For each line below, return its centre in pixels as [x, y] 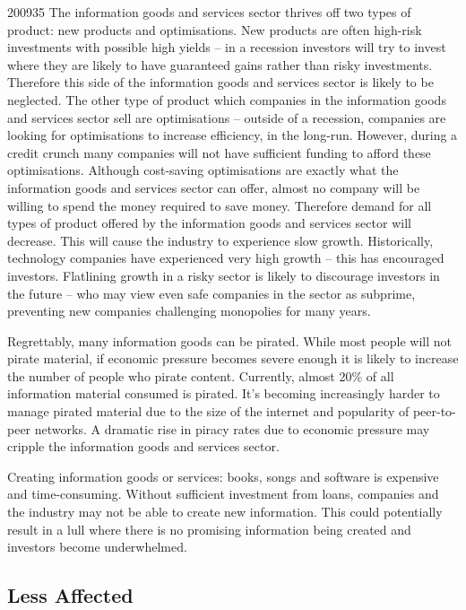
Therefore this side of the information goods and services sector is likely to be [220, 82]
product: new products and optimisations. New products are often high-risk [215, 29]
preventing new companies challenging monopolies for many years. [189, 311]
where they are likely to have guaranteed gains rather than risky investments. [220, 64]
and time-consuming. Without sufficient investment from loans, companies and [223, 494]
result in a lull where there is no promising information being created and [209, 529]
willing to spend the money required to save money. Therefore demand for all [220, 205]
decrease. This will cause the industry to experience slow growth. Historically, [220, 240]
